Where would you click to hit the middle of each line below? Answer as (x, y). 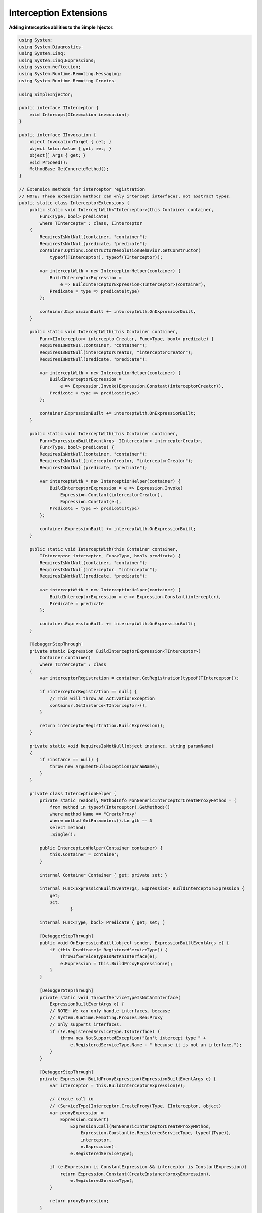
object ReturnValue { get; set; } (70, 148)
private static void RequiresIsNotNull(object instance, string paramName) (122, 746)
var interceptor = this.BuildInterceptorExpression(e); (118, 1085)
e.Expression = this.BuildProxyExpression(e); (116, 963)
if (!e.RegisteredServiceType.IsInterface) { (105, 1031)
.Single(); (63, 834)
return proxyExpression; (79, 1201)
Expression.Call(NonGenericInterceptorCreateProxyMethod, (141, 1126)
